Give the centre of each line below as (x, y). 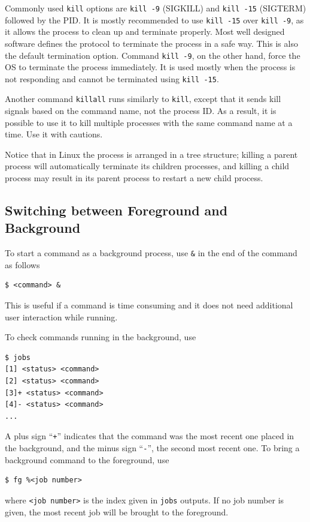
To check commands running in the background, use (101, 337)
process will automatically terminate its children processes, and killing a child (147, 166)
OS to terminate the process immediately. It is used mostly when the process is (150, 67)
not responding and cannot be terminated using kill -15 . (112, 78)
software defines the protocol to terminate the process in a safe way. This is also (151, 43)
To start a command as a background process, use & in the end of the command (151, 253)
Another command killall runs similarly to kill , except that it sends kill (143, 99)
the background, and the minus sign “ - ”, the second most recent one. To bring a (152, 448)
